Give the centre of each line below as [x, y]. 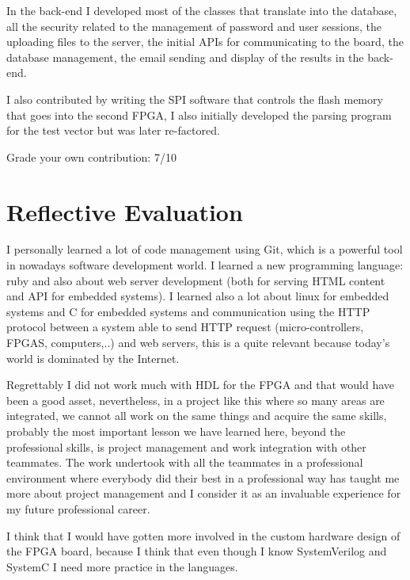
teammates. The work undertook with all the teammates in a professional [185, 462]
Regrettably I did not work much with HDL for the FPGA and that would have [201, 385]
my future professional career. [78, 508]
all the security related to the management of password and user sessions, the [194, 26]
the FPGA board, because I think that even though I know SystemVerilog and [197, 551]
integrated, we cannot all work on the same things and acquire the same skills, [197, 416]
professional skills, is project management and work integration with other [186, 446]
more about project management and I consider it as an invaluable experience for [204, 493]
